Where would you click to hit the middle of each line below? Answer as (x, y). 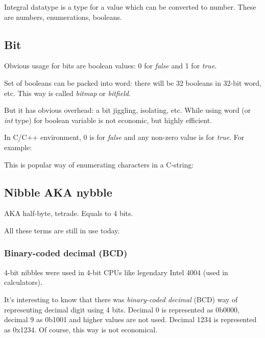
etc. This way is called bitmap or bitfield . (67, 93)
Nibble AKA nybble (58, 192)
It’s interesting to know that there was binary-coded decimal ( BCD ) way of (121, 299)
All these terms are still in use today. (62, 230)
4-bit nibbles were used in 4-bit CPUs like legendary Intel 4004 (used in (116, 272)
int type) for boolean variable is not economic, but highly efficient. (108, 120)
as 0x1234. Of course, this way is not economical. (81, 329)
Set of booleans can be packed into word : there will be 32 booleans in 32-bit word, (133, 82)
